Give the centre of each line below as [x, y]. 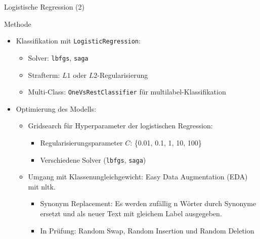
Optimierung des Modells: [56, 108]
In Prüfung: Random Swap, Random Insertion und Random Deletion [147, 230]
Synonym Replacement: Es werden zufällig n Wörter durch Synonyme [148, 203]
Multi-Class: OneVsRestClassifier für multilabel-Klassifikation [127, 92]
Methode [18, 23]
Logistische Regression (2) [44, 7]
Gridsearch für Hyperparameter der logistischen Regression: [120, 126]
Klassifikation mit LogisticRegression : [78, 41]
